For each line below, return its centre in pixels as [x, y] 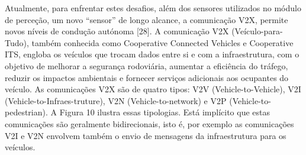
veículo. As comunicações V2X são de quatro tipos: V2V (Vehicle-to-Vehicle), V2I [153, 89]
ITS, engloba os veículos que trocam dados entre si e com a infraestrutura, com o [152, 54]
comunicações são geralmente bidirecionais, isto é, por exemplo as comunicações [149, 123]
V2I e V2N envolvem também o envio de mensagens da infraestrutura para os [146, 135]
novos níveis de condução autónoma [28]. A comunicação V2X [117, 31]
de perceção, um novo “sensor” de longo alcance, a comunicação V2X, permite [146, 19]
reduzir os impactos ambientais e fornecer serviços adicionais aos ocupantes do [147, 77]
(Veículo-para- [257, 31]
